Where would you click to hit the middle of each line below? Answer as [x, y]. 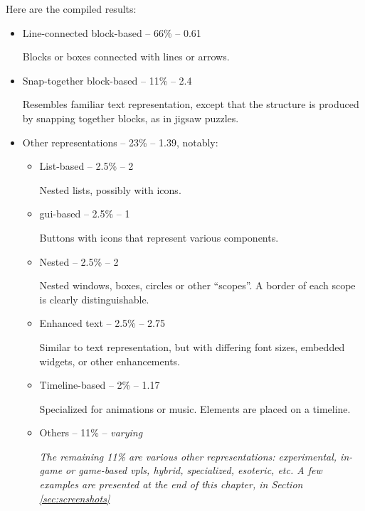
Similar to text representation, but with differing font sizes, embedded [192, 346]
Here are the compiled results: [71, 9]
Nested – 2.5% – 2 [79, 261]
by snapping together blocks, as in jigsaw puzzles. [131, 118]
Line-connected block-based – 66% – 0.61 [112, 32]
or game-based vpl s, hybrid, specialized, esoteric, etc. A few [194, 470]
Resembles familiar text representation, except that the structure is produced [191, 104]
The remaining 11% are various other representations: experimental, [188, 456]
